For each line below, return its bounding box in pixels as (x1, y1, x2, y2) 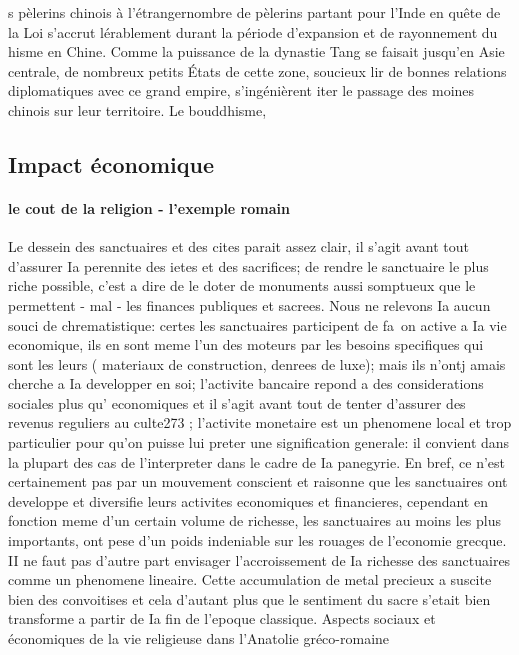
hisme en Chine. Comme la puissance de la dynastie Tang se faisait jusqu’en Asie (8, 41, 505, 62)
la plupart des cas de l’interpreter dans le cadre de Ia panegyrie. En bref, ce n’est (8, 451, 505, 472)
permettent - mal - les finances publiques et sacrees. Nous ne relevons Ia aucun (8, 294, 491, 315)
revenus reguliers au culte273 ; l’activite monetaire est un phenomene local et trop (8, 412, 512, 433)
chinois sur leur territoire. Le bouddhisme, (8, 99, 267, 120)
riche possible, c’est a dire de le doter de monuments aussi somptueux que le (8, 275, 476, 296)
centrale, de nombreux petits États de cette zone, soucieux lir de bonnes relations (8, 60, 507, 81)
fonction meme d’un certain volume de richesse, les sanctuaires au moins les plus (8, 510, 502, 531)
